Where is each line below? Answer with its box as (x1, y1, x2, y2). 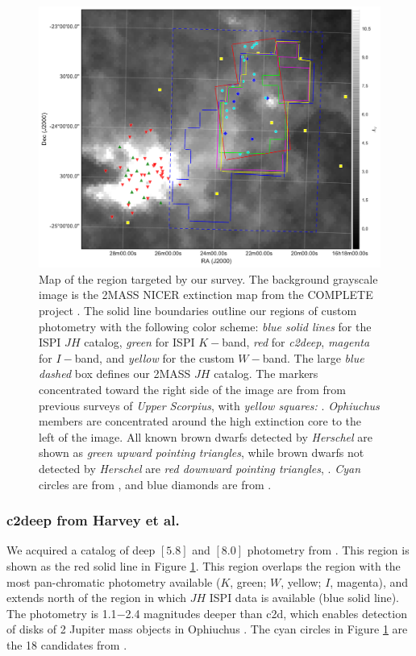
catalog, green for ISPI (84, 334, 195, 351)
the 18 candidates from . (6, 636, 127, 653)
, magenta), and (330, 573, 409, 590)
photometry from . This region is (247, 542, 410, 558)
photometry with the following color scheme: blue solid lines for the (39, 318, 372, 334)
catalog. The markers (214, 365, 318, 382)
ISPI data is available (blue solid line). (209, 589, 400, 606)
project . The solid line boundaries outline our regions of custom (39, 301, 357, 318)
